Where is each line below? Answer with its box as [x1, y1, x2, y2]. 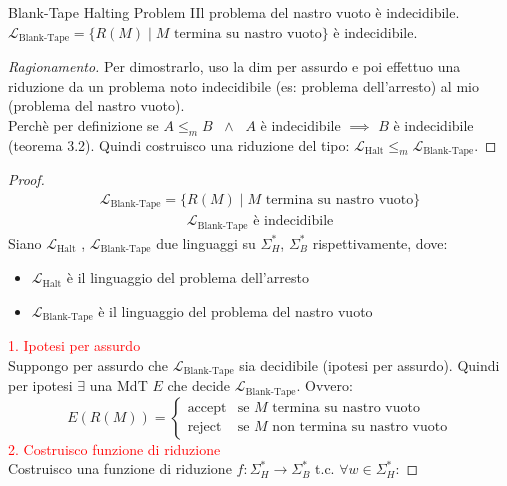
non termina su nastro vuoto [272, 420, 448, 435]
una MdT [89, 375, 148, 396]
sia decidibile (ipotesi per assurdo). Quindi [239, 354, 500, 375]
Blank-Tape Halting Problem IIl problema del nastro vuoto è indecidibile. [8, 2, 460, 22]
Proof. [8, 169, 45, 190]
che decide [167, 375, 231, 396]
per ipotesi [8, 375, 73, 396]
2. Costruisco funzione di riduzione [8, 438, 221, 459]
